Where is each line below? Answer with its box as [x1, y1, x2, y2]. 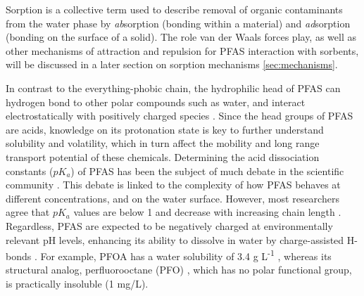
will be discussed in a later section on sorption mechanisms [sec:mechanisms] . [6, 57, 338, 72]
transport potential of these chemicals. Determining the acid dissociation [6, 149, 320, 164]
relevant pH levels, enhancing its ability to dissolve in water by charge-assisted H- [6, 232, 358, 247]
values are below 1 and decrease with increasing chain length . [73, 205, 341, 219]
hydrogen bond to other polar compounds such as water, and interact [6, 94, 306, 109]
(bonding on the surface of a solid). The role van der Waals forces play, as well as [6, 30, 356, 44]
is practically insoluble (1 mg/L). [6, 276, 149, 290]
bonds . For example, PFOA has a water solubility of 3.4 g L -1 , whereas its [6, 247, 332, 263]
